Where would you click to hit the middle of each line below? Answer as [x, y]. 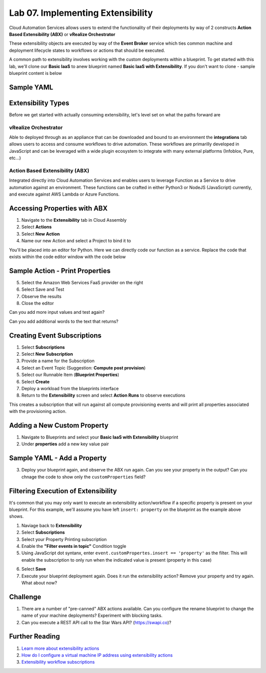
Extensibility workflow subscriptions [58, 662]
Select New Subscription [47, 354]
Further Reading [34, 636]
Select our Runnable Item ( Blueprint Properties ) [70, 375]
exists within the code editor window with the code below [67, 257]
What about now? [39, 583]
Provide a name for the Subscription [58, 361]
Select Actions [36, 227]
